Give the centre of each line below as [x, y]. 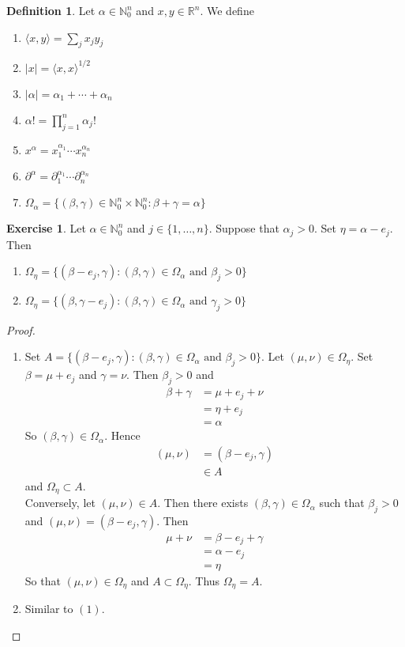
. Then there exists [203, 503]
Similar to [49, 609]
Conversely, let [60, 503]
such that [342, 503]
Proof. [21, 329]
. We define [227, 10]
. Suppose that [244, 228]
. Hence [122, 435]
